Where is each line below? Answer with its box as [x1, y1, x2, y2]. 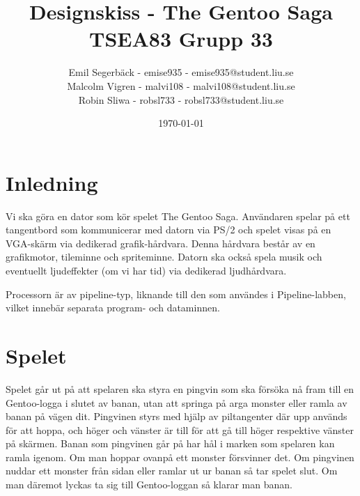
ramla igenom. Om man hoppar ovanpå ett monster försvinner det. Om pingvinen [6, 449, 354, 464]
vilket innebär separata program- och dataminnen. [6, 300, 220, 315]
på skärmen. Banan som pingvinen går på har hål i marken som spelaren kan [6, 436, 335, 451]
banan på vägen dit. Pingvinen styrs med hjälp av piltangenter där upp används [6, 409, 347, 424]
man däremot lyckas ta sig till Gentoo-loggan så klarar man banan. [6, 477, 292, 492]
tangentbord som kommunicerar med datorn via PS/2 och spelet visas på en [6, 222, 331, 237]
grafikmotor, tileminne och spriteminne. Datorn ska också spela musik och [6, 249, 322, 264]
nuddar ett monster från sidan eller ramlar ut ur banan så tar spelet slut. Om [6, 463, 338, 478]
